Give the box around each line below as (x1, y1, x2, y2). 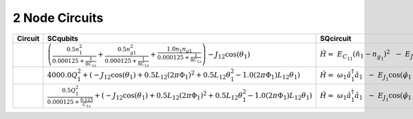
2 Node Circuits (12, 10, 103, 25)
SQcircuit (320, 34, 352, 43)
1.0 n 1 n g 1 (166, 45, 193, 54)
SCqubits (47, 34, 78, 43)
